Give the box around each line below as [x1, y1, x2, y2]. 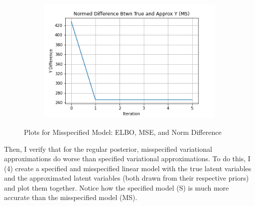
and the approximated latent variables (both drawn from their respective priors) [4, 173, 249, 183]
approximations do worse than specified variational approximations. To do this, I [4, 153, 251, 164]
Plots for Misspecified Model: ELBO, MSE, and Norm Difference [24, 126, 222, 137]
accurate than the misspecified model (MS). [4, 192, 137, 203]
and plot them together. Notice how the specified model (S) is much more [4, 182, 229, 193]
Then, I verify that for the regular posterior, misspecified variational [4, 143, 212, 154]
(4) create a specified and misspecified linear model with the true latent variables [4, 163, 252, 173]
